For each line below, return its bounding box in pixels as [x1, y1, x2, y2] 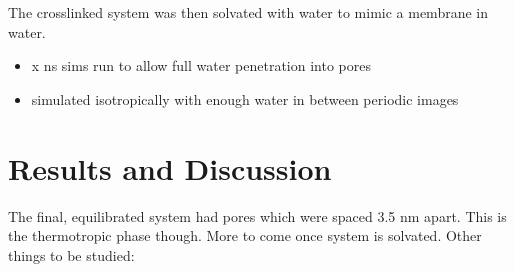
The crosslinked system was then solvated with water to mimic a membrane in [8, 2, 488, 22]
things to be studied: [8, 244, 135, 265]
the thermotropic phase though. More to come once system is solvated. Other [8, 225, 482, 246]
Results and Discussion [8, 147, 332, 188]
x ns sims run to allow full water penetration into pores [31, 55, 371, 76]
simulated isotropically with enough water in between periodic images [31, 88, 459, 109]
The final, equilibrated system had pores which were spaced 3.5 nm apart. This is [8, 205, 507, 226]
